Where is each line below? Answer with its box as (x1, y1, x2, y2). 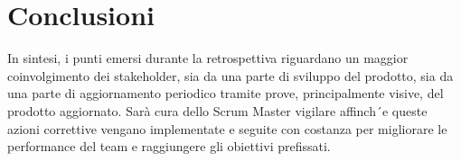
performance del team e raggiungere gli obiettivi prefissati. (7, 137, 331, 156)
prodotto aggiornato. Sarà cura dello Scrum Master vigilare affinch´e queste (7, 101, 428, 120)
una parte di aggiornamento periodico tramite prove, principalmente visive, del (7, 84, 444, 103)
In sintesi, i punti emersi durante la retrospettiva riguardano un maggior (7, 49, 409, 67)
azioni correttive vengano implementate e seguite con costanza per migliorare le (7, 119, 447, 138)
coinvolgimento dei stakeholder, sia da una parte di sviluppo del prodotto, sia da (7, 66, 454, 85)
